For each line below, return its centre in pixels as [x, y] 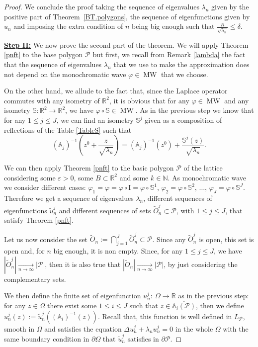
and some [134, 177]
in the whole [194, 328]
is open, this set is [226, 239]
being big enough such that [173, 26]
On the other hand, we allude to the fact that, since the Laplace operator [116, 91]
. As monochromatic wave [207, 177]
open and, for [24, 251]
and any [237, 100]
